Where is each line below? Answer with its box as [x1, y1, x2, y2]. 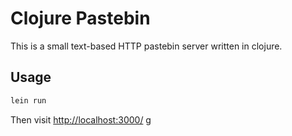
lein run [10, 95, 47, 106]
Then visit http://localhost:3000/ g [10, 113, 152, 126]
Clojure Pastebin [10, 7, 151, 30]
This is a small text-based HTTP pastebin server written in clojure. [10, 40, 283, 52]
